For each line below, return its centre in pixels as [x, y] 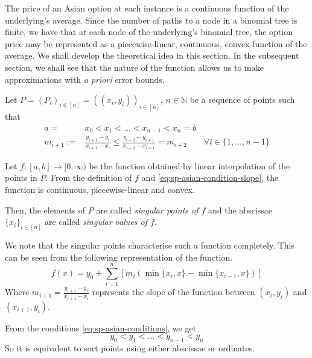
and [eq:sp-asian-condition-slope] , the [210, 177]
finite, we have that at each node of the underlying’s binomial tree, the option [149, 32]
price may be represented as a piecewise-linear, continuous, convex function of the [156, 43]
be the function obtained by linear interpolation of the [189, 165]
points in [21, 177]
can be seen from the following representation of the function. [119, 257]
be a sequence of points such [242, 99]
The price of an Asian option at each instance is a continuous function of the [147, 8]
